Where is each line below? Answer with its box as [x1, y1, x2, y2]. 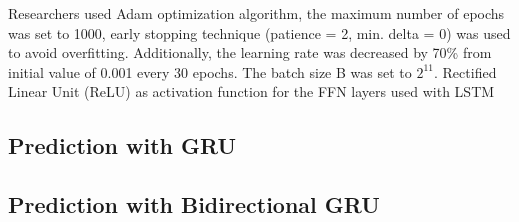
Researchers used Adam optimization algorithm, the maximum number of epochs [8, 3, 505, 23]
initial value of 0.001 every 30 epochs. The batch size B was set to [8, 61, 412, 82]
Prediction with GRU [8, 130, 237, 161]
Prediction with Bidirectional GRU [8, 189, 380, 220]
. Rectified [434, 61, 497, 82]
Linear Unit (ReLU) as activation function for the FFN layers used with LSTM [8, 81, 495, 102]
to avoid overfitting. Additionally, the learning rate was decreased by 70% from [8, 42, 492, 63]
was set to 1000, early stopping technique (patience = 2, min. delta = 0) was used [8, 22, 511, 43]
